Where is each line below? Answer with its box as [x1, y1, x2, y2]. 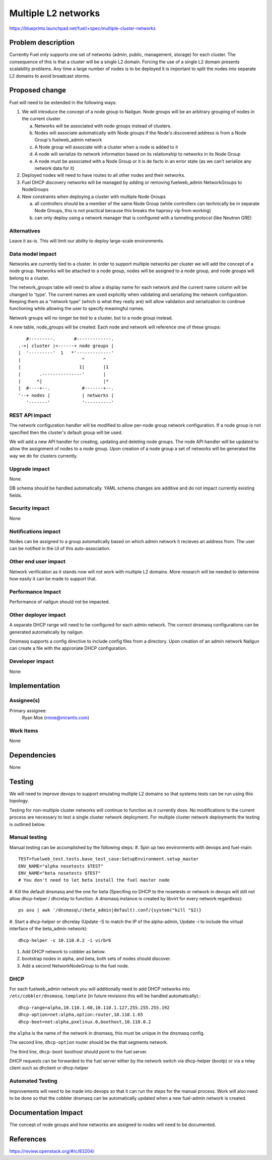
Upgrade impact [9, 465, 50, 472]
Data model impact [9, 250, 57, 257]
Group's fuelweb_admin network [34, 137, 102, 143]
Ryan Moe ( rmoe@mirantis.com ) [22, 715, 90, 721]
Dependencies [9, 751, 56, 760]
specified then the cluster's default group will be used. [9, 429, 123, 436]
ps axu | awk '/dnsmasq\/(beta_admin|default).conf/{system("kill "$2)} [18, 907, 201, 913]
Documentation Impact [9, 1108, 83, 1117]
